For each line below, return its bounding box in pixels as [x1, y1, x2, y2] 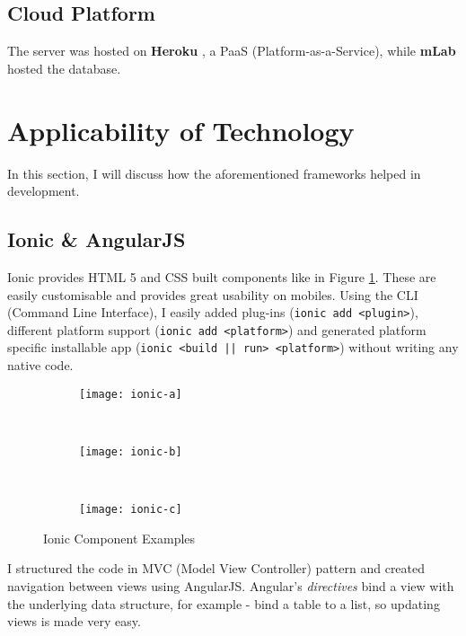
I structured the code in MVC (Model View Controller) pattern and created [7, 559, 426, 578]
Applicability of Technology [7, 111, 355, 148]
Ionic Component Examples [43, 528, 196, 547]
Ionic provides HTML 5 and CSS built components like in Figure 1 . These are [7, 267, 436, 286]
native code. [7, 356, 74, 375]
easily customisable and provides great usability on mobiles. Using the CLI [7, 285, 418, 304]
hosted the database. [7, 58, 121, 77]
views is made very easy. [7, 612, 141, 631]
